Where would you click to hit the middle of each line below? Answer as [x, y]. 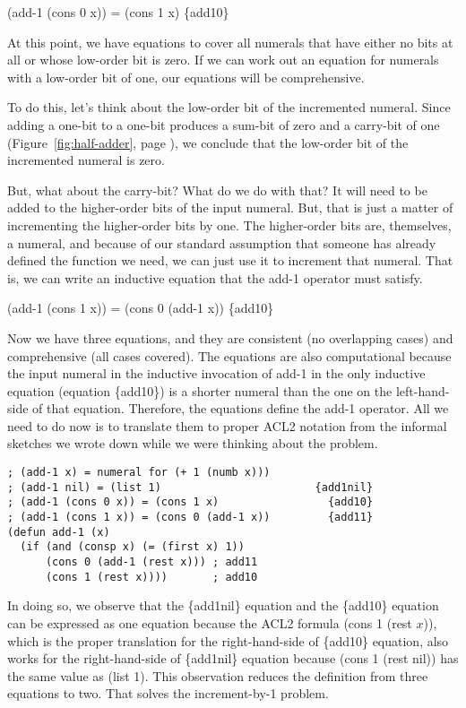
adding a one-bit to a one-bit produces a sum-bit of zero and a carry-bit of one [224, 124]
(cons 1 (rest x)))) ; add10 [151, 577]
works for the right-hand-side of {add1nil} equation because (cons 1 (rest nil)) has [233, 658]
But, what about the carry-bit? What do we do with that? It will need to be [217, 190]
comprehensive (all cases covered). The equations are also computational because [229, 355]
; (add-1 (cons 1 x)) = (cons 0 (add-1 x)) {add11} [190, 518]
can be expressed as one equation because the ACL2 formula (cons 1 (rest [210, 622]
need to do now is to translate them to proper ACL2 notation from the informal [227, 425]
